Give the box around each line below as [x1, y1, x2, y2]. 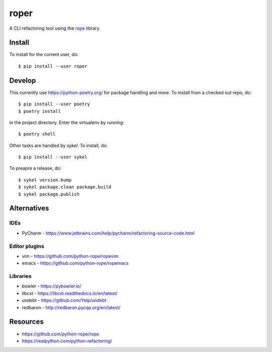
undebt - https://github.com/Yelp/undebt [22, 298, 107, 304]
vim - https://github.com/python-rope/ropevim [22, 253, 118, 259]
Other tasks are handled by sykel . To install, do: [9, 142, 108, 148]
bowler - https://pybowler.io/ [22, 283, 82, 289]
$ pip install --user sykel [18, 154, 88, 160]
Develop [9, 76, 36, 85]
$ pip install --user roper [18, 63, 88, 69]
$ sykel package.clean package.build [18, 184, 112, 190]
